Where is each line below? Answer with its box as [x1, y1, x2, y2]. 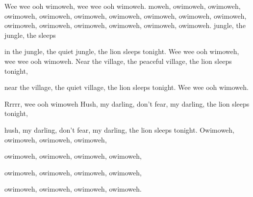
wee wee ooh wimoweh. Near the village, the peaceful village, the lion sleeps [4, 56, 232, 66]
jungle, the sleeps [4, 29, 56, 40]
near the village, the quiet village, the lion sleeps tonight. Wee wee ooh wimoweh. [4, 82, 249, 92]
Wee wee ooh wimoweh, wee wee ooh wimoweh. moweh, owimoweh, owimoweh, [4, 1, 241, 11]
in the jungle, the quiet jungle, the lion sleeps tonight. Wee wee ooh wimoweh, [4, 46, 239, 56]
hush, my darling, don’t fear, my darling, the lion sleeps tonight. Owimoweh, [4, 124, 234, 135]
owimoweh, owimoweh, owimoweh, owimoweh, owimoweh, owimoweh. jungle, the [4, 20, 246, 30]
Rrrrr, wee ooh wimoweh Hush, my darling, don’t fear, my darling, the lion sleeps [4, 98, 250, 109]
